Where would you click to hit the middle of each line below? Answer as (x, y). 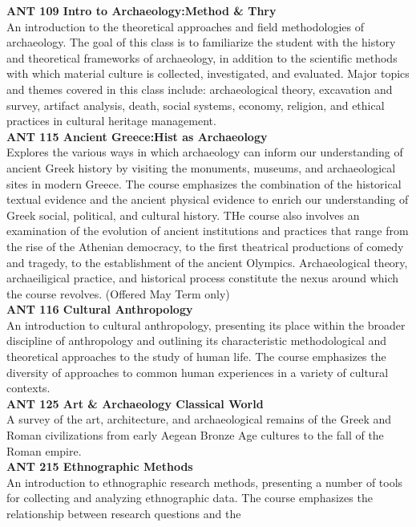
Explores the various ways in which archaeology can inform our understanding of (205, 152)
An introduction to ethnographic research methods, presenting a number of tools (205, 482)
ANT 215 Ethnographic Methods (100, 466)
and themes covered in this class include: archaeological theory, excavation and (200, 89)
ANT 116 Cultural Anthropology (100, 309)
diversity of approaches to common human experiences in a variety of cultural (198, 372)
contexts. (28, 388)
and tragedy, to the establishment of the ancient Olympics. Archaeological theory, (207, 262)
